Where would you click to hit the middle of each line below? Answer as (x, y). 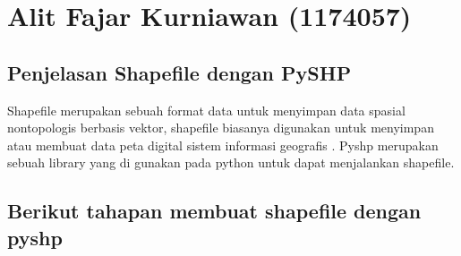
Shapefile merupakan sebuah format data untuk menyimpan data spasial (206, 110)
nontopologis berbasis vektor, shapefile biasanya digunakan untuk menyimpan (221, 128)
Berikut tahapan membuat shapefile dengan (214, 211)
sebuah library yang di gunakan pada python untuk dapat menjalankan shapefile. (231, 162)
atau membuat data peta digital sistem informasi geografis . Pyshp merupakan (223, 145)
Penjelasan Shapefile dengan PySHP (179, 72)
